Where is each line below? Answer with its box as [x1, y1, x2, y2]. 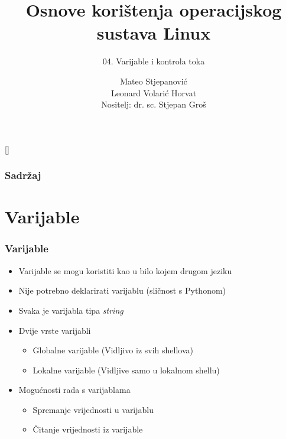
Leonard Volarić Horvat [110, 86, 197, 99]
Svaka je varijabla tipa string [18, 304, 123, 316]
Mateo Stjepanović [120, 74, 187, 87]
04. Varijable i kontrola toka [102, 55, 205, 67]
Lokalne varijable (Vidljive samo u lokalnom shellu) [32, 363, 220, 376]
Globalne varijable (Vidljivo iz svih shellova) [32, 344, 193, 356]
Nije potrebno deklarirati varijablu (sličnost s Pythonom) [18, 284, 226, 297]
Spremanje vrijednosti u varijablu [32, 403, 154, 415]
